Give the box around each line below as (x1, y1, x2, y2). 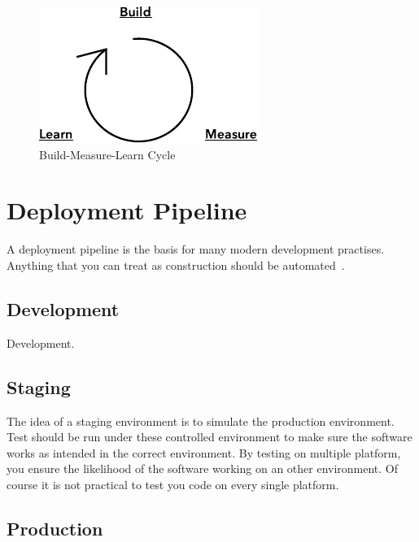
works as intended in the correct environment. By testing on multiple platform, (7, 444, 401, 461)
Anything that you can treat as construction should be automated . (7, 256, 345, 273)
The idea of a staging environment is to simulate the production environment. (7, 412, 395, 429)
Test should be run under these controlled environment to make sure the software (7, 428, 412, 445)
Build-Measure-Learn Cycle (39, 145, 176, 163)
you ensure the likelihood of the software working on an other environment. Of (7, 460, 399, 477)
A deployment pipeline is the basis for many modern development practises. (7, 241, 385, 258)
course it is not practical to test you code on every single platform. (7, 475, 339, 492)
